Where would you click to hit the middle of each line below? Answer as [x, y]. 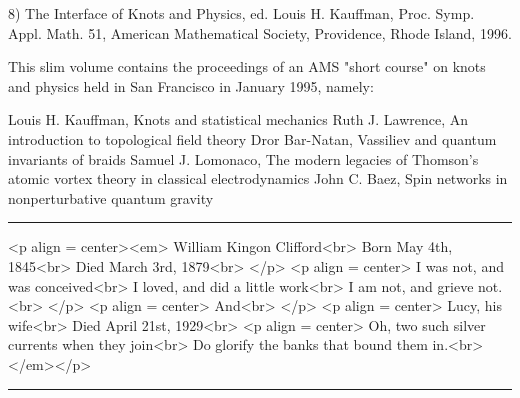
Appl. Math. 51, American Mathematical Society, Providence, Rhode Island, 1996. [260, 32]
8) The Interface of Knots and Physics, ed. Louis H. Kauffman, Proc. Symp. [241, 13]
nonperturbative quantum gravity [111, 197]
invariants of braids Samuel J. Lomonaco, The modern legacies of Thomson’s [243, 158]
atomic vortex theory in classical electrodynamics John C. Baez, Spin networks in [258, 178]
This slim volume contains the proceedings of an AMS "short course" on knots [247, 66]
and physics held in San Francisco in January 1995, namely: [191, 85]
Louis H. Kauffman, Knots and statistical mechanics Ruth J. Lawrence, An [238, 119]
